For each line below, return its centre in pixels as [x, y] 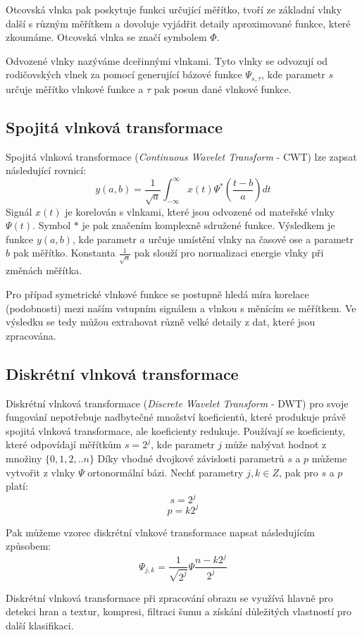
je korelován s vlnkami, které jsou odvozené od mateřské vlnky [200, 211]
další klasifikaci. [40, 625]
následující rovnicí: [46, 170]
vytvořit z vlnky [40, 472]
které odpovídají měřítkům [64, 444]
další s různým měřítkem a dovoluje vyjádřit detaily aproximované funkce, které [178, 23]
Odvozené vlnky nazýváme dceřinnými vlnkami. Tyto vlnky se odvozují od [167, 60]
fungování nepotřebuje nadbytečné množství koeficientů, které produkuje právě [176, 417]
